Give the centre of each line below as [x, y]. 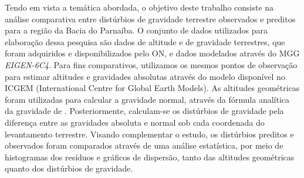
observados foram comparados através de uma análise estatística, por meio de [144, 145]
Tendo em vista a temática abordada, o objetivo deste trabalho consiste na [139, 7]
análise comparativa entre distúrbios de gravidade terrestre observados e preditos [150, 19]
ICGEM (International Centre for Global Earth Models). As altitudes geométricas [152, 88]
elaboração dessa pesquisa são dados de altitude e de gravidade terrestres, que [145, 41]
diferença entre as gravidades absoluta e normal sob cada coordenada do [135, 122]
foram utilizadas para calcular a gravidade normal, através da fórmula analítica [147, 99]
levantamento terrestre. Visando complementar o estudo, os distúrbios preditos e [149, 134]
